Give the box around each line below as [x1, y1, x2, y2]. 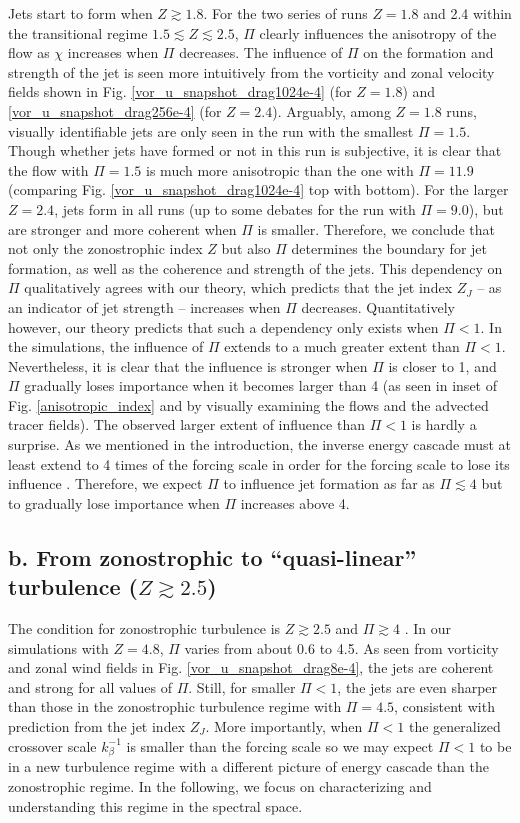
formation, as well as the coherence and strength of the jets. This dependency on [8, 257, 503, 278]
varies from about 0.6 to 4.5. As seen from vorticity [184, 637, 499, 658]
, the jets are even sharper [337, 676, 498, 697]
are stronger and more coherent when [8, 218, 237, 239]
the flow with [8, 159, 89, 180]
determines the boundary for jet [291, 238, 487, 259]
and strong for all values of [8, 676, 172, 697]
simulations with [8, 637, 109, 658]
